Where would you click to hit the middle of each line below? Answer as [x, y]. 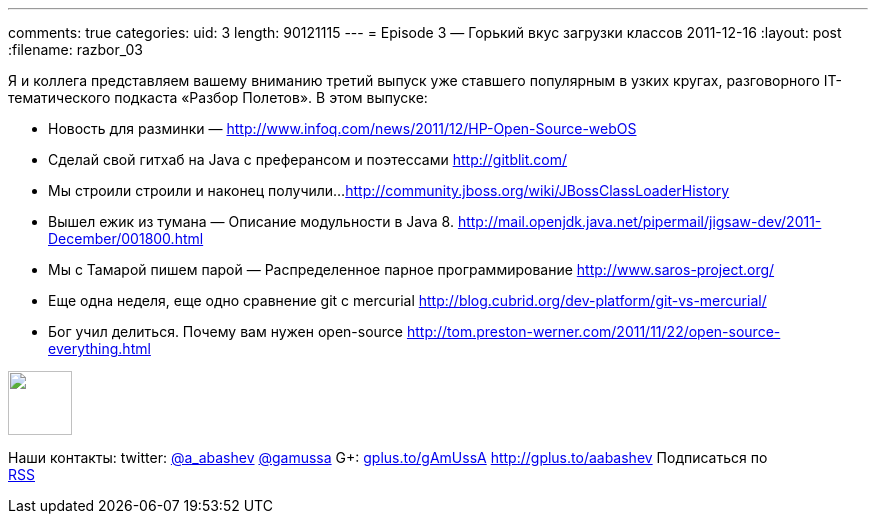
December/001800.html [126, 238]
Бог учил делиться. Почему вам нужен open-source [226, 331]
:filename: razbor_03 [76, 49]
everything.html [99, 348]
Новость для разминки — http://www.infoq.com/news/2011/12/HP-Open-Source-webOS [342, 128]
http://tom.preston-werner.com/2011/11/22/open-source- [593, 331]
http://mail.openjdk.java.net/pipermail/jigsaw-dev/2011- [639, 221]
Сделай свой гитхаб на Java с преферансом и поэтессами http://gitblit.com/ [308, 159]
